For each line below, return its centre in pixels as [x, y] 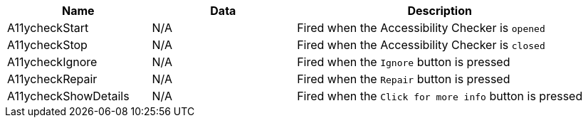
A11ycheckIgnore [52, 62]
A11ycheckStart [48, 28]
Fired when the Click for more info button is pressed [440, 96]
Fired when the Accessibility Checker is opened [421, 28]
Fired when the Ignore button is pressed [404, 62]
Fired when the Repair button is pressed [404, 79]
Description [440, 11]
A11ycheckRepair [52, 79]
